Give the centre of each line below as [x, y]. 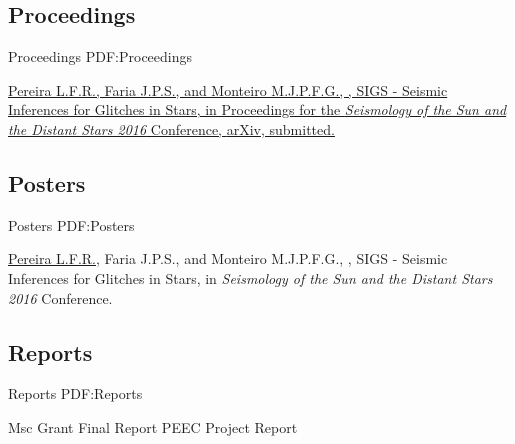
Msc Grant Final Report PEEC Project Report [153, 426]
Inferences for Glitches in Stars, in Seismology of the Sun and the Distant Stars [250, 277]
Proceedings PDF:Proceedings [100, 56]
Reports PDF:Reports [75, 393]
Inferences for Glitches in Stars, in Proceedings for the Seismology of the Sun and [257, 109]
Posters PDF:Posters [71, 224]
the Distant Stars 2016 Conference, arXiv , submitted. [171, 128]
